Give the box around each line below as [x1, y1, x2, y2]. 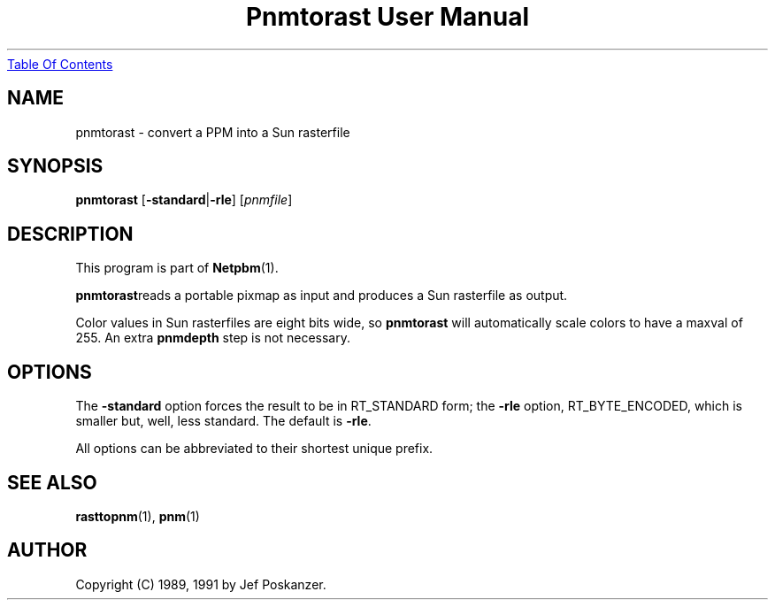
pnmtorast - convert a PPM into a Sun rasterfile [75, 124, 350, 140]
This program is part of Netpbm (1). [75, 260, 279, 276]
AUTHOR [7, 539, 88, 562]
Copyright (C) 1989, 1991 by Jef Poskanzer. [75, 576, 326, 592]
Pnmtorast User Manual [245, 2, 530, 32]
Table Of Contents [7, 56, 113, 72]
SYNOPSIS [7, 155, 104, 178]
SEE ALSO [7, 471, 97, 494]
